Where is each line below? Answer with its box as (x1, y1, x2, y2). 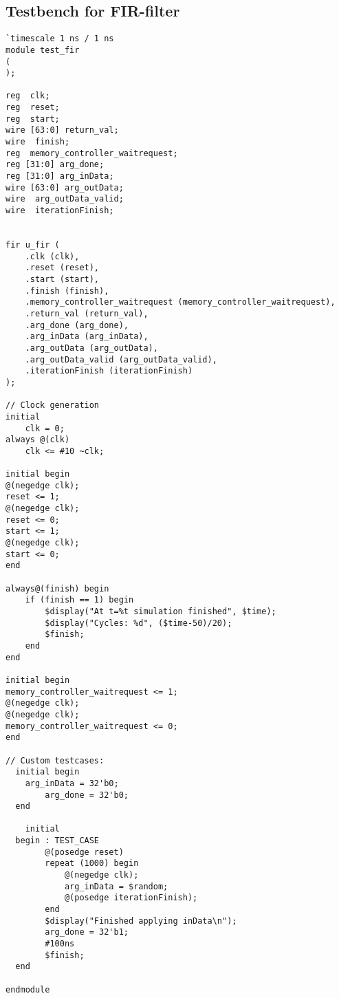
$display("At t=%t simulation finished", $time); (45, 607, 276, 617)
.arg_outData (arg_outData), (25, 343, 158, 353)
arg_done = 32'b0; (45, 790, 129, 800)
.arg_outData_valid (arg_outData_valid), (25, 354, 217, 365)
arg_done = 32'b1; (45, 927, 129, 937)
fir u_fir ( (6, 240, 60, 250)
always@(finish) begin (6, 583, 109, 594)
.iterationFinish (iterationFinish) (25, 366, 193, 376)
